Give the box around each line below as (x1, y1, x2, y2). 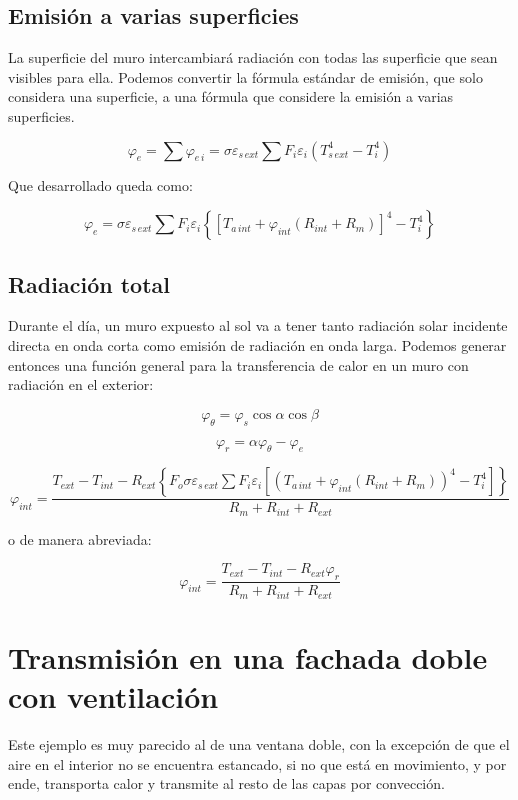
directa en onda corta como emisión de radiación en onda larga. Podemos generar (8, 334, 507, 355)
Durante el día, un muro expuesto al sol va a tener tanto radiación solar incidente (8, 315, 508, 336)
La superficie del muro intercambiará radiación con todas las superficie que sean (8, 47, 498, 68)
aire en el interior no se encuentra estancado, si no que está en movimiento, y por (8, 753, 507, 774)
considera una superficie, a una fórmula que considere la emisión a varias (8, 86, 454, 107)
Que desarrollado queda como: (8, 174, 193, 195)
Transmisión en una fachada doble (8, 636, 488, 677)
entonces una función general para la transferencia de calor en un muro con (8, 354, 469, 375)
